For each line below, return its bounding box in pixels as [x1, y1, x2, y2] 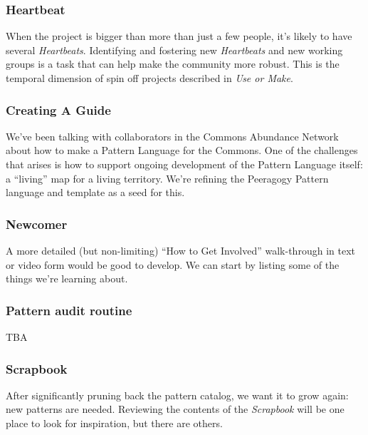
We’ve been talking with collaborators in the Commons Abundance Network [6, 128, 339, 143]
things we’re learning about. [6, 271, 128, 286]
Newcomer [6, 215, 68, 232]
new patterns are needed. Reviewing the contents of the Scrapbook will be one [6, 401, 345, 416]
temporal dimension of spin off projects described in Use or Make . [6, 71, 293, 85]
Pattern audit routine [6, 301, 132, 319]
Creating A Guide [6, 101, 111, 118]
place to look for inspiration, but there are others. [6, 416, 223, 430]
